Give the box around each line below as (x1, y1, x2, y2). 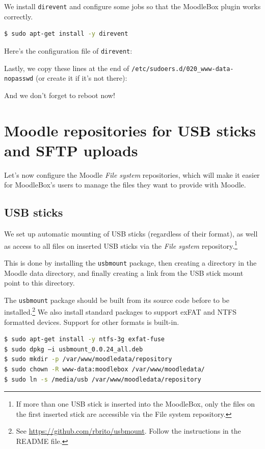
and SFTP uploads (4, 139, 138, 160)
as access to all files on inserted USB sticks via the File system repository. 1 (4, 239, 237, 251)
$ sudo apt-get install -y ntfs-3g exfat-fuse (4, 336, 165, 343)
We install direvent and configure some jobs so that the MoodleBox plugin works (4, 1, 261, 11)
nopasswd (4, 75, 34, 83)
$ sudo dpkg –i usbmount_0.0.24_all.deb (4, 345, 143, 353)
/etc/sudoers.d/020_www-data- (131, 65, 234, 73)
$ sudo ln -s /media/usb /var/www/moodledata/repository (4, 375, 201, 383)
